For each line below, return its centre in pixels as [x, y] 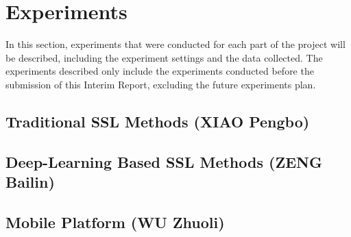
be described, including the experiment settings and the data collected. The [164, 57]
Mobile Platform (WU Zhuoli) [115, 222]
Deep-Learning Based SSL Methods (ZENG [164, 161]
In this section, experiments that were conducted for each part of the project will [175, 44]
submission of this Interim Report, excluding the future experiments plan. [161, 84]
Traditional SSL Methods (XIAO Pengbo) [158, 121]
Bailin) [30, 182]
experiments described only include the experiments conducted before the [160, 71]
